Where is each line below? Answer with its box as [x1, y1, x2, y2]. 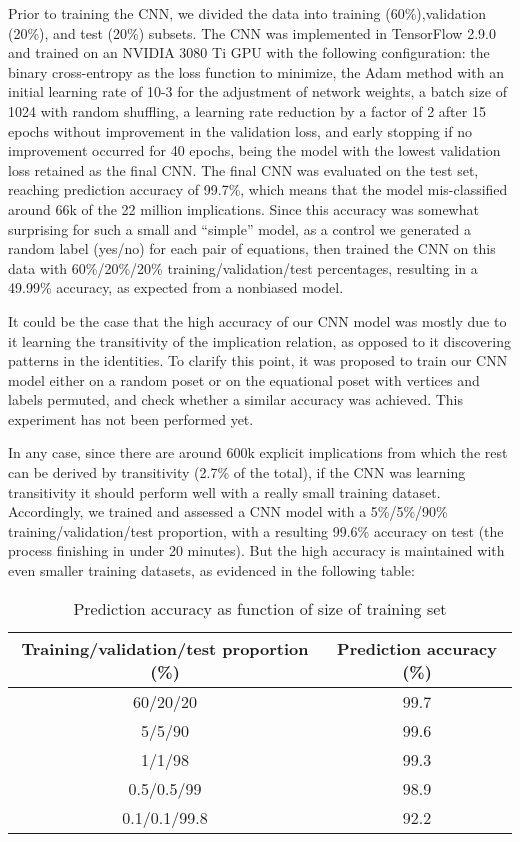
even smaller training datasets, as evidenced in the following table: [8, 560, 415, 581]
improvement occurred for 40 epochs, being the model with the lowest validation [8, 140, 501, 161]
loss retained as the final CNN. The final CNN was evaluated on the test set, [8, 159, 479, 180]
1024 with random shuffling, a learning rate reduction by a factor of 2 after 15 [8, 100, 486, 121]
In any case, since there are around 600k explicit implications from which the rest [8, 442, 508, 463]
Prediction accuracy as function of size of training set [73, 596, 447, 620]
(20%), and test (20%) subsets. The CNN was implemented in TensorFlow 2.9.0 [8, 22, 496, 43]
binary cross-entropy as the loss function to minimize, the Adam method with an [8, 61, 504, 82]
